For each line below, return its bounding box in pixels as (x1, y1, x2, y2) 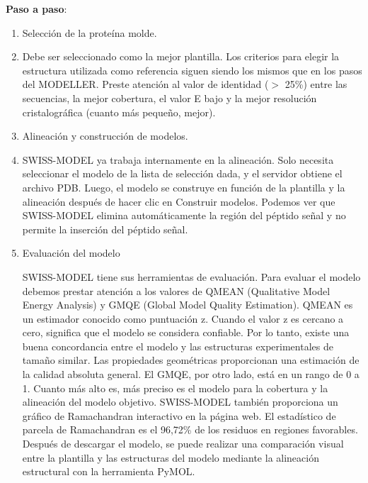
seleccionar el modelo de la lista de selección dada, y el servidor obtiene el (22, 166, 343, 181)
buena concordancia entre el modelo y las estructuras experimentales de (22, 338, 333, 353)
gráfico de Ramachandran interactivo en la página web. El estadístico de (22, 408, 336, 423)
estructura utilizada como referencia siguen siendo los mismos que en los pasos (22, 62, 362, 77)
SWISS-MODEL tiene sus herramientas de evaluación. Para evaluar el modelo (22, 269, 361, 284)
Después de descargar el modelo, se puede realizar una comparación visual (22, 436, 344, 451)
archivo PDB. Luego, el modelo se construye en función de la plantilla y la (22, 179, 345, 194)
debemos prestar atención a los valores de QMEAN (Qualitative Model (22, 283, 330, 298)
